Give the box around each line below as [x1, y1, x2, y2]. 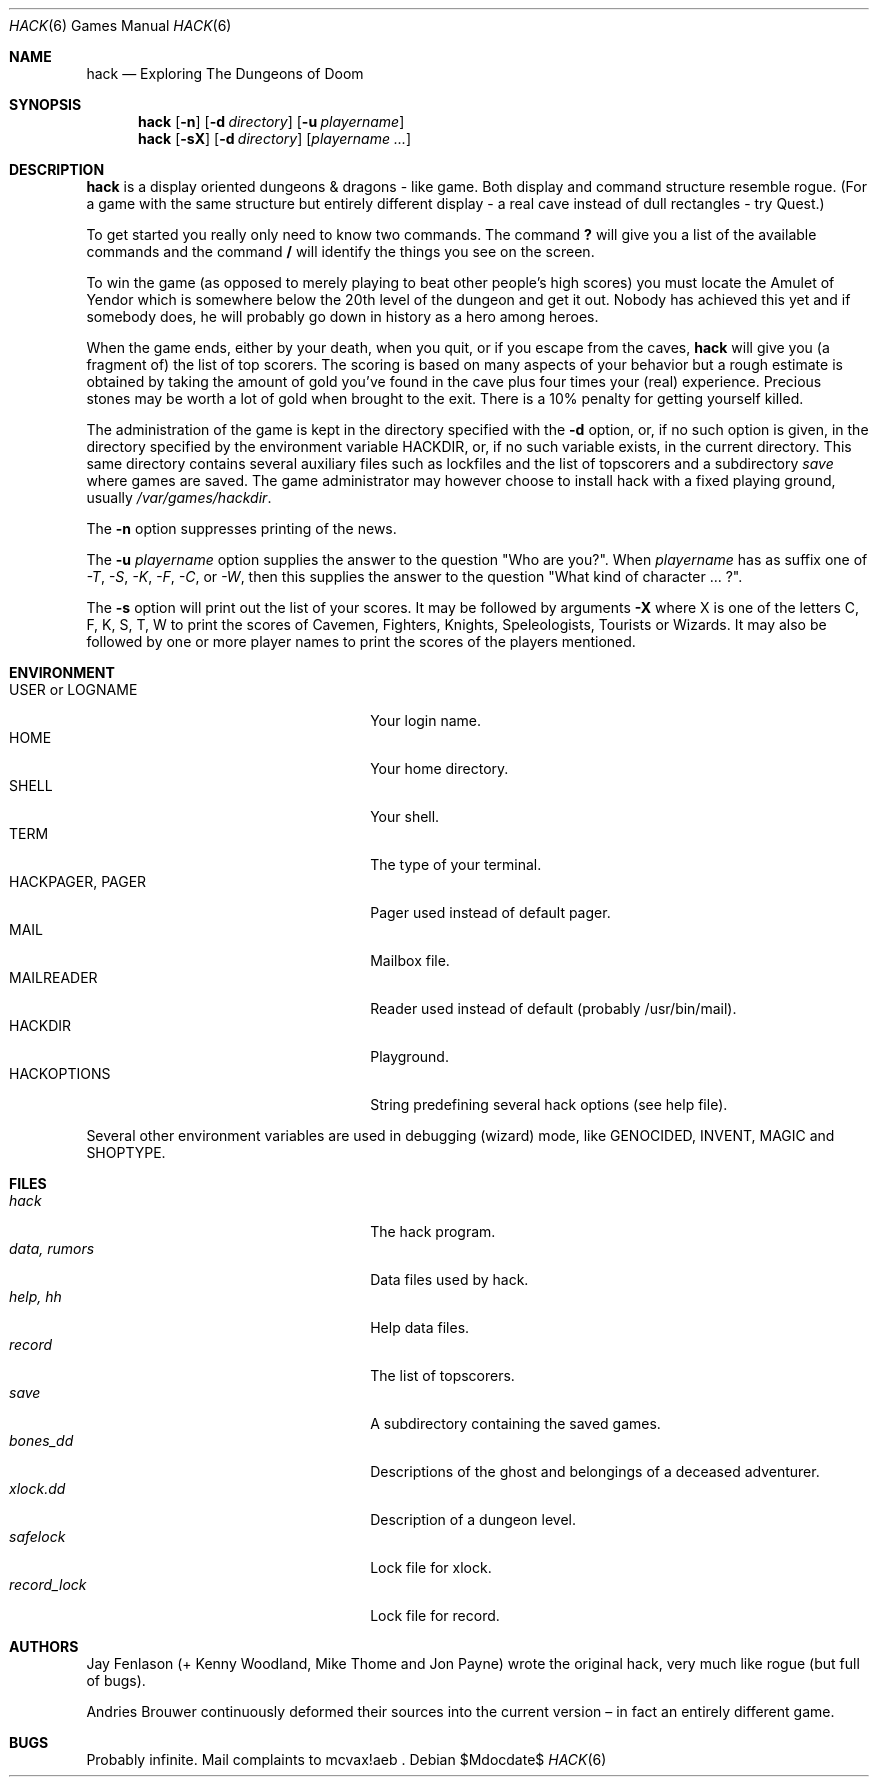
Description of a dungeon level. [370, 1511, 577, 1528]
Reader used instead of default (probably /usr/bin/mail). [370, 1000, 737, 1017]
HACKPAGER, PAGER [9, 873, 147, 890]
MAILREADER [9, 969, 98, 986]
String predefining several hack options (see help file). [370, 1096, 728, 1113]
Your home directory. [370, 760, 509, 777]
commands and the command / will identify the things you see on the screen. [86, 243, 595, 260]
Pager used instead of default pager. [370, 904, 611, 921]
